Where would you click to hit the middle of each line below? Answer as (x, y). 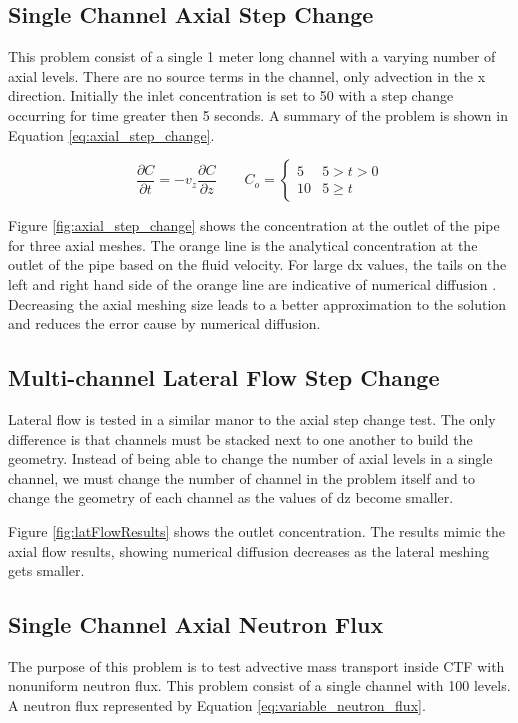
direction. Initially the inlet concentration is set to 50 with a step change (231, 95)
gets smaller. (46, 570)
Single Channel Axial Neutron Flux (196, 624)
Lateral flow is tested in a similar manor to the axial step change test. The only (252, 418)
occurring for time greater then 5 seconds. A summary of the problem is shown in (258, 114)
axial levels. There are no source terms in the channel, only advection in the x (247, 75)
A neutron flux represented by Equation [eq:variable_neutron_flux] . (217, 705)
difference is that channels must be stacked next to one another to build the (240, 438)
